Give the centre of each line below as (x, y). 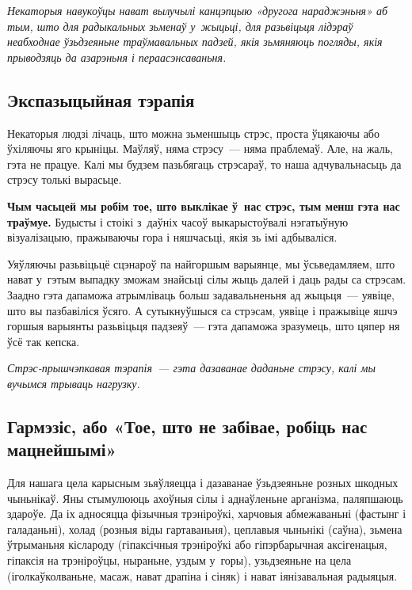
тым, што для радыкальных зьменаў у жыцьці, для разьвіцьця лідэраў (180, 26)
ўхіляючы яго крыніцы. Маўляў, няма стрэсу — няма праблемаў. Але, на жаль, (200, 148)
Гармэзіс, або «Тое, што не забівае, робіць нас (187, 426)
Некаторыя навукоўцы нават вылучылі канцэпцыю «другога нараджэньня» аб (198, 10)
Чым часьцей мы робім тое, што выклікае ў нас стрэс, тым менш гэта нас (204, 206)
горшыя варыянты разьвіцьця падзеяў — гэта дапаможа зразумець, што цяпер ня (204, 326)
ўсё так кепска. (44, 341)
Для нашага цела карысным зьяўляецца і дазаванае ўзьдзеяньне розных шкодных (203, 483)
